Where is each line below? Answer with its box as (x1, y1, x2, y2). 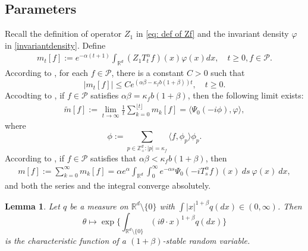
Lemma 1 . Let (5, 199, 60, 212)
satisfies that (90, 151, 137, 164)
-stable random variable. (162, 234, 250, 247)
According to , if (5, 151, 64, 164)
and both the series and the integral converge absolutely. (5, 179, 211, 192)
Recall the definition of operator (5, 27, 122, 40)
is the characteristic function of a (5, 234, 126, 247)
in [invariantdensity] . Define (5, 39, 106, 51)
